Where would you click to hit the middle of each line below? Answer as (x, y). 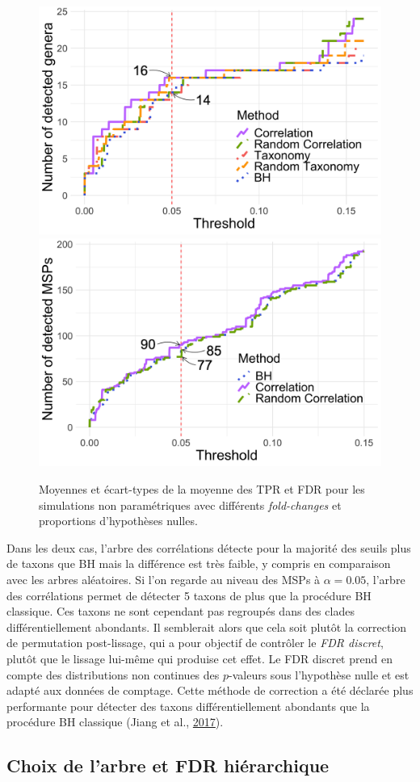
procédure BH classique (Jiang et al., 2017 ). (115, 722)
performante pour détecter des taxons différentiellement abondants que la (188, 706)
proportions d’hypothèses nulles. (118, 521)
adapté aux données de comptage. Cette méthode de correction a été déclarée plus (210, 690)
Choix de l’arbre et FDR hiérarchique (168, 765)
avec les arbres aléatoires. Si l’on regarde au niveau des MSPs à (164, 579)
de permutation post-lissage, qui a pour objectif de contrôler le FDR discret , (195, 643)
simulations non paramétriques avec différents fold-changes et (190, 505)
